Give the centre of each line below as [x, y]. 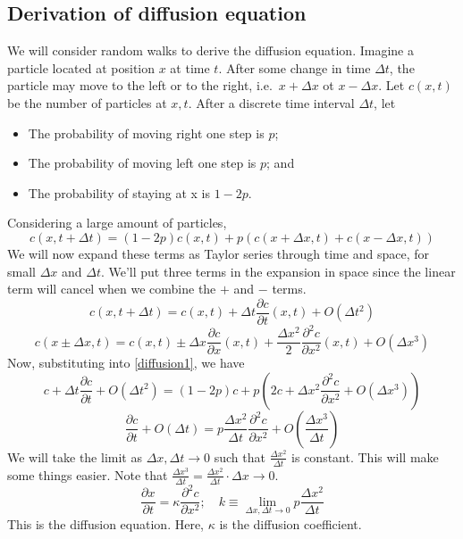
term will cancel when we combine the [112, 289]
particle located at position [81, 67]
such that [240, 456]
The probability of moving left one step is [142, 163]
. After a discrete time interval [271, 102]
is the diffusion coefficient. [290, 523]
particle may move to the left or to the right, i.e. [140, 85]
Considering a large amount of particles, [117, 223]
